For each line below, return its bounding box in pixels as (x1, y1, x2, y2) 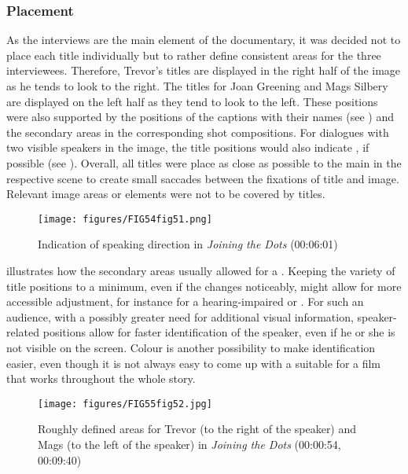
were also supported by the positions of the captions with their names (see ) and (6, 108, 394, 125)
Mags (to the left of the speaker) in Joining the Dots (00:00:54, (38, 436, 341, 452)
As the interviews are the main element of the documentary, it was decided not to (6, 31, 401, 48)
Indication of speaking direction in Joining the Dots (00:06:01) (38, 236, 338, 252)
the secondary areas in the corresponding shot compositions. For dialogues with (6, 123, 389, 140)
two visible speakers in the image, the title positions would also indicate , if (6, 139, 369, 156)
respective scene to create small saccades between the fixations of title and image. (6, 170, 399, 186)
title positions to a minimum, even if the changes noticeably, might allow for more (6, 277, 402, 294)
